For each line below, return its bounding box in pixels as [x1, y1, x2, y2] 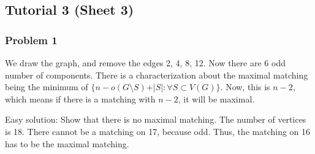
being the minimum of [5, 80, 88, 93]
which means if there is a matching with [5, 92, 156, 105]
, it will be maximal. [178, 92, 255, 105]
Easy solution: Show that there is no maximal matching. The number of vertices [5, 113, 306, 126]
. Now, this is [220, 80, 270, 93]
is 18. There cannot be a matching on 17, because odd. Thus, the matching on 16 [5, 125, 311, 137]
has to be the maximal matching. [5, 137, 129, 150]
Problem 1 [5, 32, 58, 47]
